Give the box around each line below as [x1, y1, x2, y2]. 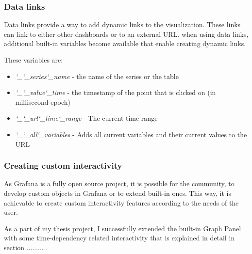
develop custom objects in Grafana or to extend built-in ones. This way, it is [4, 188, 232, 198]
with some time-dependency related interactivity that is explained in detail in [4, 233, 235, 243]
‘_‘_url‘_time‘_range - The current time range [15, 113, 158, 123]
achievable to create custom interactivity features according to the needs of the [4, 197, 239, 207]
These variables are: [4, 55, 63, 64]
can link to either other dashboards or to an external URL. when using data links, [4, 29, 249, 39]
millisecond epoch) [15, 96, 71, 107]
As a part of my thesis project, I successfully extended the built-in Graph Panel [4, 223, 241, 233]
